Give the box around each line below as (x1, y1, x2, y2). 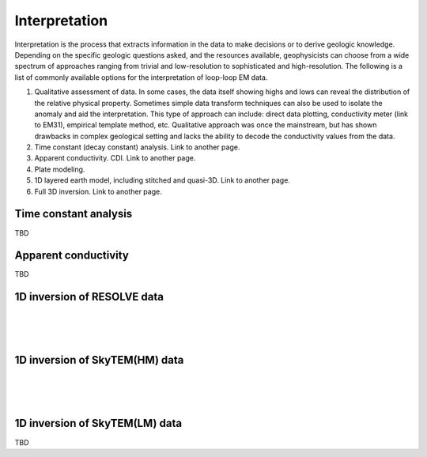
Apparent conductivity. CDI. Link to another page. (34, 153, 196, 163)
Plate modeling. (34, 164, 85, 174)
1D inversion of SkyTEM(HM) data (14, 353, 184, 367)
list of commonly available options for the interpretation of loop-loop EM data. (14, 72, 268, 82)
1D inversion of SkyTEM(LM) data (14, 417, 182, 430)
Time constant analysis (14, 207, 133, 221)
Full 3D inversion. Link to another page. (34, 187, 162, 196)
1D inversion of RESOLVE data (14, 290, 164, 304)
